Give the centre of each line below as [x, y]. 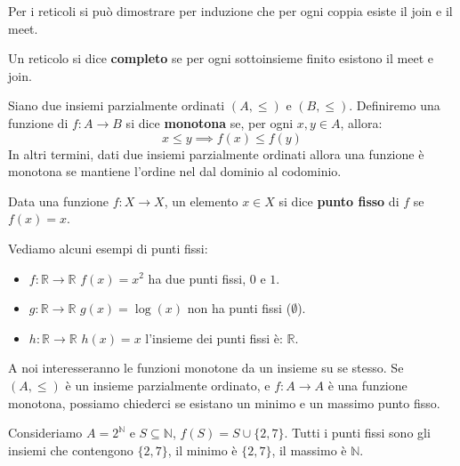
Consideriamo [45, 433]
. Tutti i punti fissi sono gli [357, 433]
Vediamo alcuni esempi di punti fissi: [108, 248]
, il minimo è [202, 450]
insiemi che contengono [71, 450]
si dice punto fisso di [339, 201]
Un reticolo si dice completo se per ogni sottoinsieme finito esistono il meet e [221, 58]
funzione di [38, 122]
